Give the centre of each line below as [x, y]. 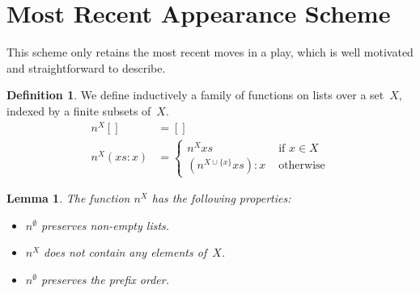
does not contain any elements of [125, 252]
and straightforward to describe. [86, 67]
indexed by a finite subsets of [79, 110]
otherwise [302, 166]
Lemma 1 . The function [68, 198]
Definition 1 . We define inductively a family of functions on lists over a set [195, 95]
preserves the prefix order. [105, 280]
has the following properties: [221, 198]
